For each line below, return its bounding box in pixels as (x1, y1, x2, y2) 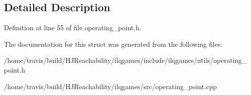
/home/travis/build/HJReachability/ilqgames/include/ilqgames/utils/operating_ (4, 55, 247, 65)
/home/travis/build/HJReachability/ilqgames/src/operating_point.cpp (4, 81, 217, 91)
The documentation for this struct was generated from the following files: (4, 38, 223, 49)
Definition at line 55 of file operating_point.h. (4, 22, 141, 33)
